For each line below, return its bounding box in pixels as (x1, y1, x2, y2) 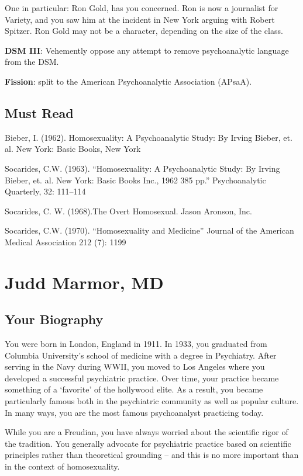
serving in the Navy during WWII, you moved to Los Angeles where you (5, 360, 265, 373)
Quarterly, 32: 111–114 (5, 185, 86, 197)
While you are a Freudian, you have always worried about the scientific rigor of (5, 426, 288, 438)
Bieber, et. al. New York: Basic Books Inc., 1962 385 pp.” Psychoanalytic (5, 173, 266, 186)
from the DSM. (5, 55, 59, 68)
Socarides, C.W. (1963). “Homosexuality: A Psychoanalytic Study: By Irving (5, 162, 280, 174)
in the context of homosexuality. (5, 460, 120, 472)
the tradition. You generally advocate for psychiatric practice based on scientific (5, 437, 291, 449)
